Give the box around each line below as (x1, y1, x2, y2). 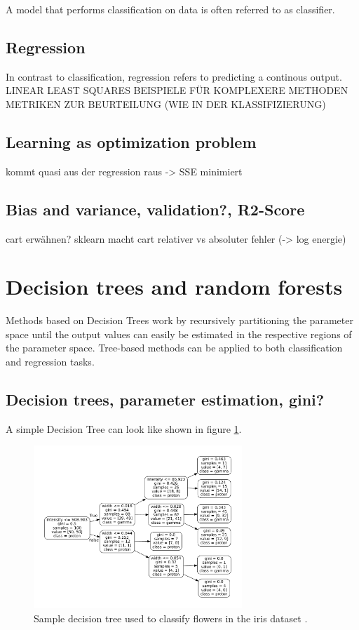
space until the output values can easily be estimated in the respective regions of (6, 326, 352, 341)
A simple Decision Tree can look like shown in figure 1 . (6, 421, 242, 436)
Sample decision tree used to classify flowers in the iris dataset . (34, 610, 308, 625)
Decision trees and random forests (6, 272, 343, 301)
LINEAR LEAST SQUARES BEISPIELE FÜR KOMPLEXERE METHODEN (6, 83, 348, 98)
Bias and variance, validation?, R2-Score (6, 198, 305, 220)
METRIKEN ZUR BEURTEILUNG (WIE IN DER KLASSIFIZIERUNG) (6, 96, 326, 111)
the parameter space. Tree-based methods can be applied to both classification (6, 340, 343, 355)
